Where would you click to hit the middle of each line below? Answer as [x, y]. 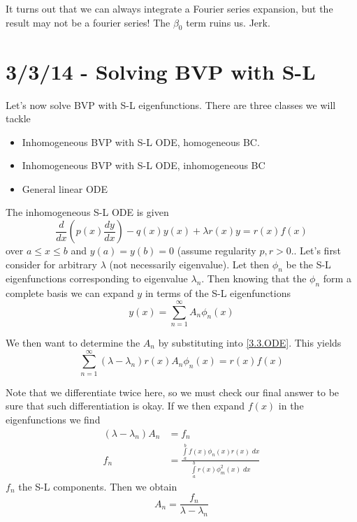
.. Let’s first [316, 251]
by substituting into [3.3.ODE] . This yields [250, 342]
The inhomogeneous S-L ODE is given [87, 212]
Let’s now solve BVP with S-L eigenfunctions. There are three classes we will [171, 104]
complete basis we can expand [70, 293]
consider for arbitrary [51, 264]
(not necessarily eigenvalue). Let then [189, 264]
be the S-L [308, 264]
